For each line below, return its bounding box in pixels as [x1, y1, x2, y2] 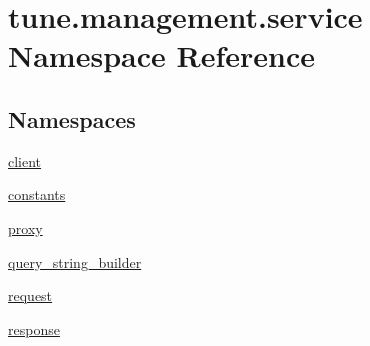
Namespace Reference [8, 35, 315, 76]
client [8, 150, 42, 171]
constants [8, 184, 66, 205]
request [8, 285, 53, 306]
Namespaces [8, 103, 136, 134]
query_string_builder [8, 251, 142, 272]
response [8, 318, 60, 339]
